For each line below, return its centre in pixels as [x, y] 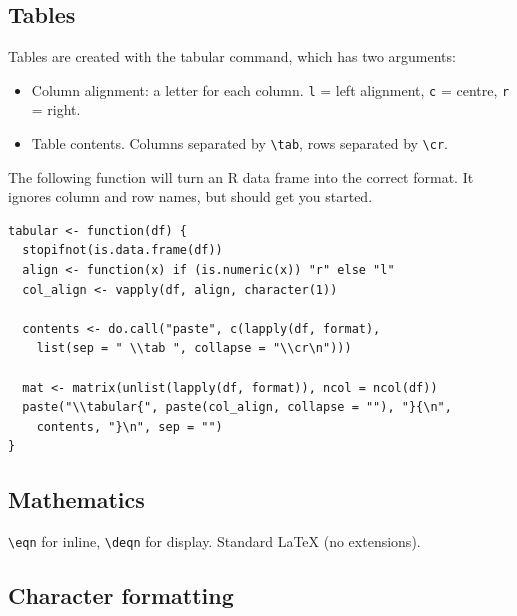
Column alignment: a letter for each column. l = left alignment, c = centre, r [270, 89]
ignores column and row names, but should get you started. [190, 196]
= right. [56, 109]
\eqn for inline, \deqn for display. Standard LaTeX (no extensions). [214, 541]
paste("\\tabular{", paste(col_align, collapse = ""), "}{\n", [237, 407]
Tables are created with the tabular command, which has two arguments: [232, 56]
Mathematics [76, 499]
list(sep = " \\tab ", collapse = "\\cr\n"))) [194, 348]
